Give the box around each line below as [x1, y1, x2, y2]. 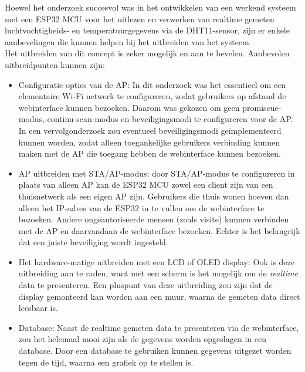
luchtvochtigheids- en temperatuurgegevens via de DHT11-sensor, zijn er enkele [5, 24, 290, 36]
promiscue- [242, 101, 282, 113]
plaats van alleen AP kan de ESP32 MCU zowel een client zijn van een [18, 178, 273, 191]
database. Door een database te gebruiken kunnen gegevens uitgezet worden [18, 344, 292, 357]
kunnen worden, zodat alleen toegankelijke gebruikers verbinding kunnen [18, 136, 280, 148]
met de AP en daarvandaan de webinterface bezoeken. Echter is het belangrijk [18, 224, 300, 236]
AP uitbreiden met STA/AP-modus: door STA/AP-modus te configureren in [18, 167, 295, 179]
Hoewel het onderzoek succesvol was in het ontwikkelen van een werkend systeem [5, 1, 296, 13]
